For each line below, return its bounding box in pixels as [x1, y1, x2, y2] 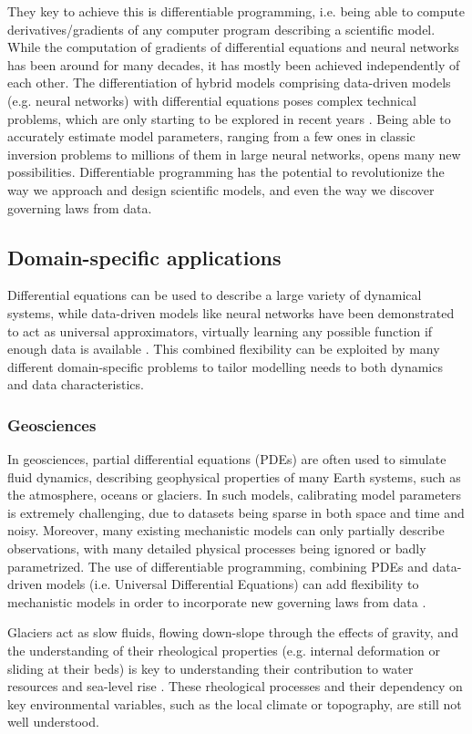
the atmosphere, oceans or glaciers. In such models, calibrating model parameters [7, 485, 462, 504]
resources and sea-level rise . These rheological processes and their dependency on [7, 677, 463, 696]
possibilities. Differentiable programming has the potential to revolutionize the [7, 162, 445, 181]
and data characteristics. [7, 375, 144, 394]
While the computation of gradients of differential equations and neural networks [7, 37, 459, 57]
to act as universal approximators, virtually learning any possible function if [7, 321, 433, 340]
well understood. [7, 712, 99, 731]
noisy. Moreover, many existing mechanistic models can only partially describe [7, 521, 445, 540]
